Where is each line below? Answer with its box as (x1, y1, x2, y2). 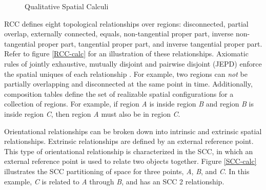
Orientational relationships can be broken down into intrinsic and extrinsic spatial (4, 125, 262, 136)
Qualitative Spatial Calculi (25, 1, 109, 11)
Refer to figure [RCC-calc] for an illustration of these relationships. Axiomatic (4, 48, 249, 59)
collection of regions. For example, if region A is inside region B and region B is (4, 98, 254, 109)
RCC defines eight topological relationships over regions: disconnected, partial (4, 18, 249, 29)
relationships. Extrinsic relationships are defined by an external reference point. (4, 136, 254, 146)
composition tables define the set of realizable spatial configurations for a (4, 88, 234, 99)
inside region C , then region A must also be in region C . (4, 108, 180, 119)
